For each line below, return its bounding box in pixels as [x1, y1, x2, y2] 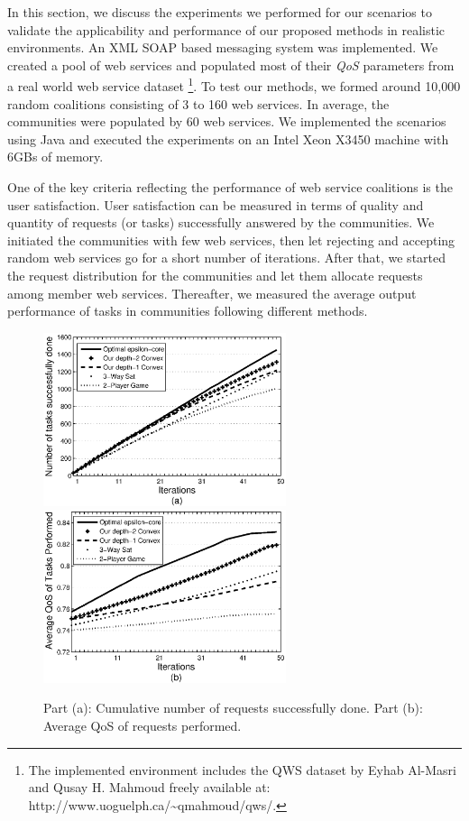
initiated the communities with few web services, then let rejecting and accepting [7, 230, 455, 249]
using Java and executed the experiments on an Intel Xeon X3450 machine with [7, 129, 449, 148]
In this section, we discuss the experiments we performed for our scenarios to [7, 3, 432, 21]
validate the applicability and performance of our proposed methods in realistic [7, 20, 446, 39]
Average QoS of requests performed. [43, 716, 242, 735]
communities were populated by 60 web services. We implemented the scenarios [7, 112, 446, 131]
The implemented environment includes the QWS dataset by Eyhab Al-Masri [28, 760, 456, 779]
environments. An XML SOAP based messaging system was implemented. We [7, 38, 438, 57]
